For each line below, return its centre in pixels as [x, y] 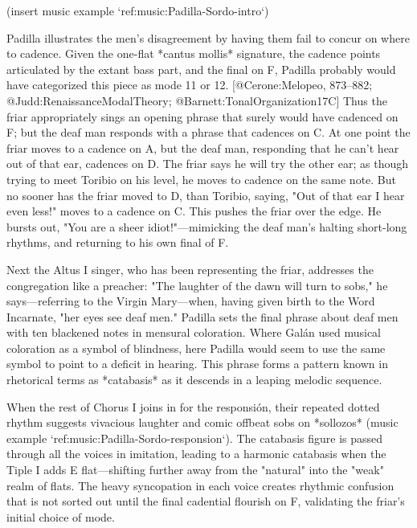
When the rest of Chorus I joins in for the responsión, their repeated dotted [193, 406]
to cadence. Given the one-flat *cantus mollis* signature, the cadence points [194, 53]
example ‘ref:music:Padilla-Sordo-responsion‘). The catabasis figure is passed [195, 438]
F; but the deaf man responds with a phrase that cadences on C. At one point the [208, 132]
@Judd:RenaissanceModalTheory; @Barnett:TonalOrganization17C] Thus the [197, 100]
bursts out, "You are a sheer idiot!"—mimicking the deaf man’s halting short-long [207, 226]
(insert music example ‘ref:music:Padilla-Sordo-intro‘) [138, 10]
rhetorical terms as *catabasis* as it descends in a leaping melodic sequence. [194, 380]
